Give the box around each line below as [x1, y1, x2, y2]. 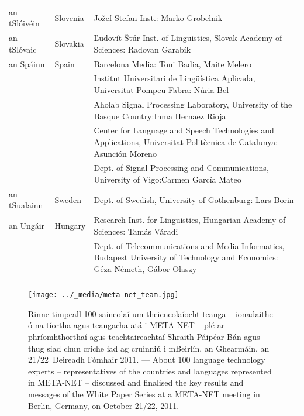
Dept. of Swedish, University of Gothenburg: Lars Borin [94, 193, 294, 205]
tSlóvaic [9, 43, 37, 55]
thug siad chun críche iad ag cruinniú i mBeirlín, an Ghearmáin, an [28, 342, 270, 354]
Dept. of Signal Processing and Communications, [94, 161, 269, 174]
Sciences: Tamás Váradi [94, 225, 178, 237]
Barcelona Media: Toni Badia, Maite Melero [94, 57, 252, 70]
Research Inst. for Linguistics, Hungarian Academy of [94, 214, 286, 226]
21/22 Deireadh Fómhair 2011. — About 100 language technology [28, 353, 265, 366]
